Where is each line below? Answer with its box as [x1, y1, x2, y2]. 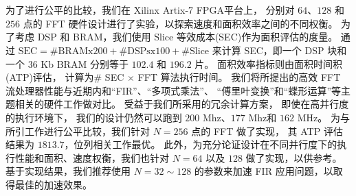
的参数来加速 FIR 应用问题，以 [194, 164, 333, 178]
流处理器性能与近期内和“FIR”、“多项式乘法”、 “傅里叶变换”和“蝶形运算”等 [5, 83, 342, 97]
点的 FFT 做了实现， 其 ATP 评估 [191, 123, 343, 138]
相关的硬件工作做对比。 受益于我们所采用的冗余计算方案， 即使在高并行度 [14, 97, 349, 111]
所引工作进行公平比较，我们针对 [5, 123, 150, 138]
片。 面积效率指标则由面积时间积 [194, 56, 343, 71]
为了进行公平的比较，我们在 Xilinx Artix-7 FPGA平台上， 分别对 [5, 3, 295, 17]
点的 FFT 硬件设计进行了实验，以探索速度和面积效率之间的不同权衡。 [23, 16, 338, 30]
